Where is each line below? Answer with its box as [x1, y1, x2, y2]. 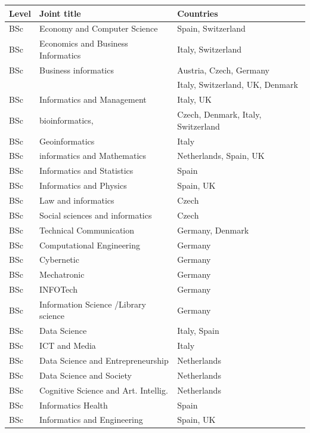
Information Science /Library [39, 297, 146, 310]
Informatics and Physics [39, 179, 127, 192]
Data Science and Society [39, 368, 132, 381]
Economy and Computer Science [39, 22, 158, 35]
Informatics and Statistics [39, 164, 134, 177]
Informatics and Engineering [39, 413, 143, 426]
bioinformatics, [39, 113, 94, 126]
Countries [177, 7, 218, 19]
